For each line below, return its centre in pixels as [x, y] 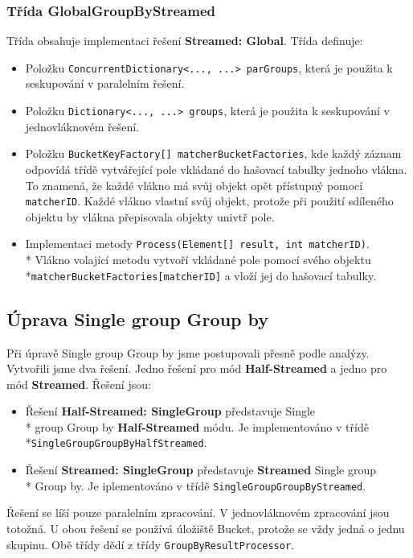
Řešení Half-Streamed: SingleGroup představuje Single [170, 411]
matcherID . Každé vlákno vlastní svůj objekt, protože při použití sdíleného [209, 201]
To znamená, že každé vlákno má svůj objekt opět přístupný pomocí [194, 185]
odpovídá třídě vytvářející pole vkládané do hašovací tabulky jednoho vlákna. [216, 169]
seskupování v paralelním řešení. [105, 83]
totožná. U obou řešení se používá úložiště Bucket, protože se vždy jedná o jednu [206, 528]
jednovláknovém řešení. [82, 126]
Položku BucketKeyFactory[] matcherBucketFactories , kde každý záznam [213, 153]
